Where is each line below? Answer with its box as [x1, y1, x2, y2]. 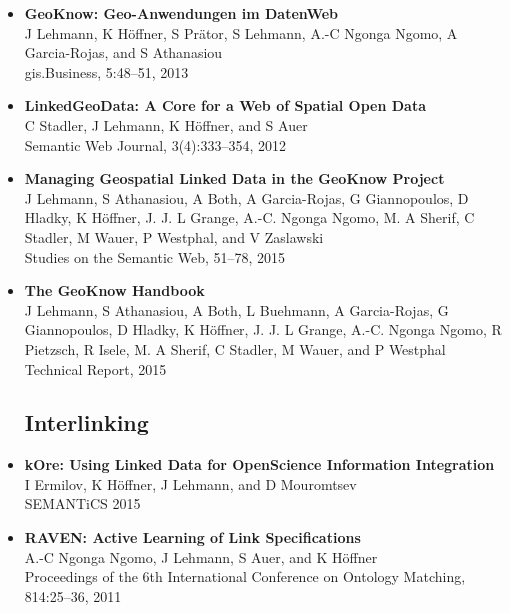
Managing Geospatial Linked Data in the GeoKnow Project [24, 168, 445, 189]
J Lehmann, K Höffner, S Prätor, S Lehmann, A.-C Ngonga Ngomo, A [24, 22, 458, 43]
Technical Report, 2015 [24, 358, 167, 379]
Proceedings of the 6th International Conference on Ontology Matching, [24, 566, 466, 587]
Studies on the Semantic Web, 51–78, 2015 [24, 246, 286, 267]
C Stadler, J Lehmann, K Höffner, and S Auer [24, 114, 308, 135]
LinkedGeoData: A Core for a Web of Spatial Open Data [24, 95, 427, 116]
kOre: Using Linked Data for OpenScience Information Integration [24, 454, 495, 475]
